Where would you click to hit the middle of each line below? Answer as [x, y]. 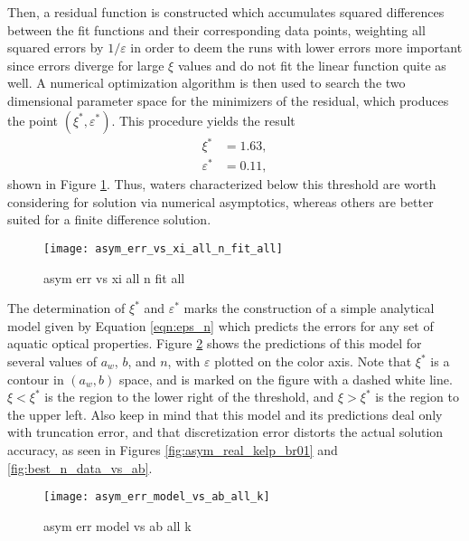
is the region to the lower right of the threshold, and [189, 397]
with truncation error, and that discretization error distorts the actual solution [225, 432]
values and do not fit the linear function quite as [312, 65]
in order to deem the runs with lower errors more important [296, 47]
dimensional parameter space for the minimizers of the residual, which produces [228, 100]
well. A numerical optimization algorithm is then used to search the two [206, 83]
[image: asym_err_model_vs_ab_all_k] [157, 497]
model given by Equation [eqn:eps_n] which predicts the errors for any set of [220, 325]
